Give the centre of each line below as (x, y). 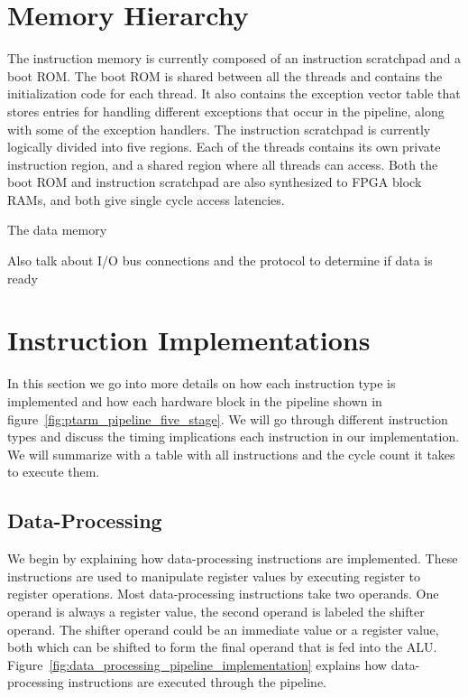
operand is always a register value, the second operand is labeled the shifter (216, 611)
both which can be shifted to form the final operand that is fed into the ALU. (222, 647)
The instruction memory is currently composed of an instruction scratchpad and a (234, 58)
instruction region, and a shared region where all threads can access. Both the (223, 164)
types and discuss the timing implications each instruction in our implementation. (234, 437)
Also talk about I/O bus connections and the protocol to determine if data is (220, 260)
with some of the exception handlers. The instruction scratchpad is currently (219, 129)
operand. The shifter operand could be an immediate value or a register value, (223, 629)
